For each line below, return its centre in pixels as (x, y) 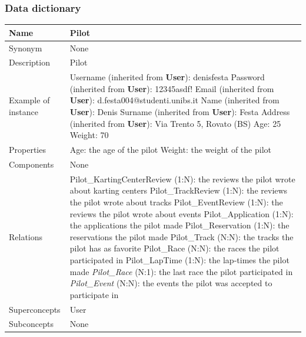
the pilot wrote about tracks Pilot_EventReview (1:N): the (176, 202)
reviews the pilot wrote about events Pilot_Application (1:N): (182, 213)
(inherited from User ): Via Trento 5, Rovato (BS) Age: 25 (175, 123)
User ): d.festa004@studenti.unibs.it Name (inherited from (174, 100)
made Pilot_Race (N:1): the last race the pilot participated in (181, 271)
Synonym (26, 48)
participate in (94, 294)
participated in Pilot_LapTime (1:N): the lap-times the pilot (179, 259)
